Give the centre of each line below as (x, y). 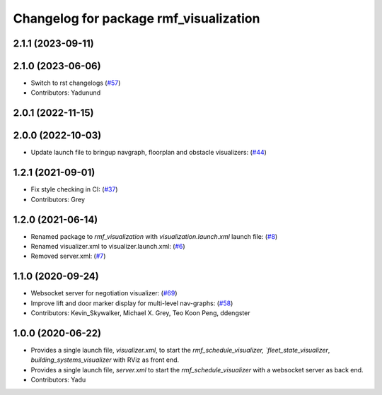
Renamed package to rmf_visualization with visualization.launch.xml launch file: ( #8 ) (154, 236)
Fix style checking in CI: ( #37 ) (74, 189)
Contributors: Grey (58, 199)
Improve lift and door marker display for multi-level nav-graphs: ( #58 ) (132, 303)
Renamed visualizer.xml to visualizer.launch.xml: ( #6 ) (108, 246)
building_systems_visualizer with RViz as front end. (105, 360)
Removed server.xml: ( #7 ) (68, 256)
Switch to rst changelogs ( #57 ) (76, 83)
